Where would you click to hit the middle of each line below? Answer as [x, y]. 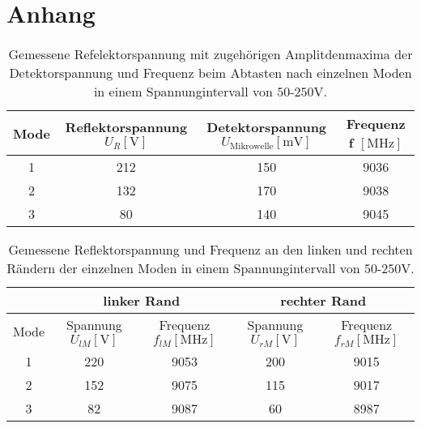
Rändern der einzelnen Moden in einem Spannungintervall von [183, 268]
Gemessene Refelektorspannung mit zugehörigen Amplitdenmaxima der [210, 54]
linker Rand [142, 301]
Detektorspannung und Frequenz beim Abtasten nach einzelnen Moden [210, 73]
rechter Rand [323, 301]
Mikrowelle [252, 146]
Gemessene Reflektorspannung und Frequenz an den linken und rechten [210, 250]
